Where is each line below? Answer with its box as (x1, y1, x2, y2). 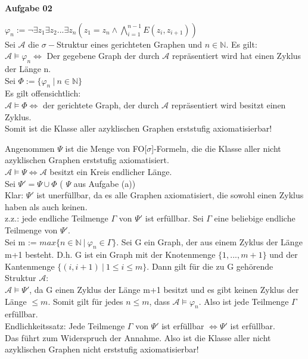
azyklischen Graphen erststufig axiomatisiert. (5, 154, 169, 166)
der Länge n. (5, 62, 51, 74)
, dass (149, 295, 170, 307)
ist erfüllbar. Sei (145, 212, 204, 224)
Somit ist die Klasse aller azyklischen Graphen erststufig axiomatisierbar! (5, 122, 272, 135)
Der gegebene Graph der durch (46, 49, 160, 62)
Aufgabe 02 (5, 2, 52, 14)
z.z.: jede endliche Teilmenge (5, 212, 108, 224)
